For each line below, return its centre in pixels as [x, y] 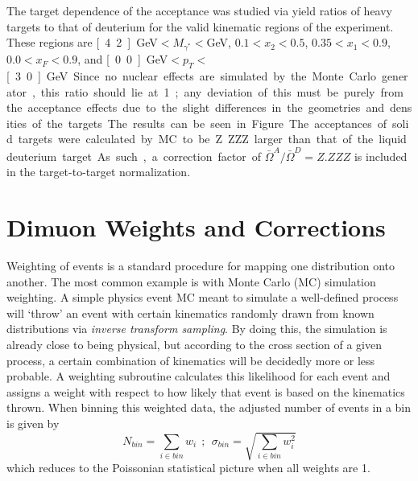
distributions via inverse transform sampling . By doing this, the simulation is [197, 329]
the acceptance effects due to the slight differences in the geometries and [195, 107]
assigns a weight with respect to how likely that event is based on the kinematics [206, 391]
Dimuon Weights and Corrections [196, 227]
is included [381, 156]
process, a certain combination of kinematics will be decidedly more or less [191, 360]
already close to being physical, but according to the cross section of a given [194, 344]
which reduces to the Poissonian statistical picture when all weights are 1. [188, 468]
